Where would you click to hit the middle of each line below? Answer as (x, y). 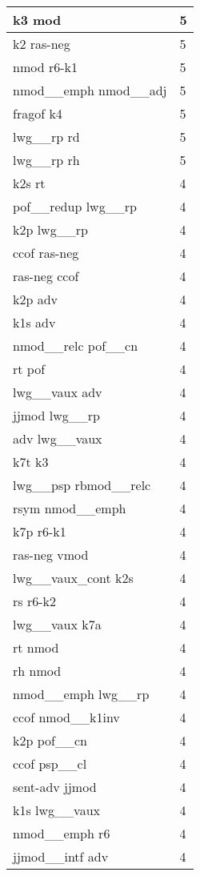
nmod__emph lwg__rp (81, 694)
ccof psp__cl (50, 763)
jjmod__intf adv (61, 856)
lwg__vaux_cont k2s (73, 578)
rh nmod (37, 671)
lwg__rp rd (46, 137)
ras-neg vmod (51, 555)
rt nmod (36, 647)
